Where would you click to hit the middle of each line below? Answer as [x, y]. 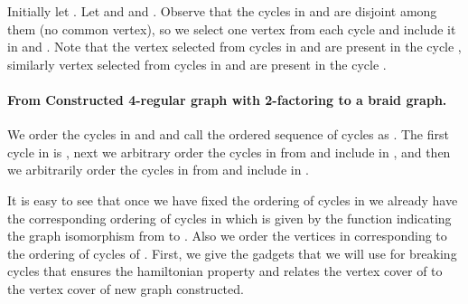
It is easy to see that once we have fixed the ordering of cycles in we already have [233, 199]
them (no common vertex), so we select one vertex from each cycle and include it [232, 28]
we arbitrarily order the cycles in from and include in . [158, 170]
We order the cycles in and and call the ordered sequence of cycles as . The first [228, 134]
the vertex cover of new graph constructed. [126, 288]
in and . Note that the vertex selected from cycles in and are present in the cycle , [234, 47]
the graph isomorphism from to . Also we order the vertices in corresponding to [227, 236]
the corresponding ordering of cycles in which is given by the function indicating [229, 218]
